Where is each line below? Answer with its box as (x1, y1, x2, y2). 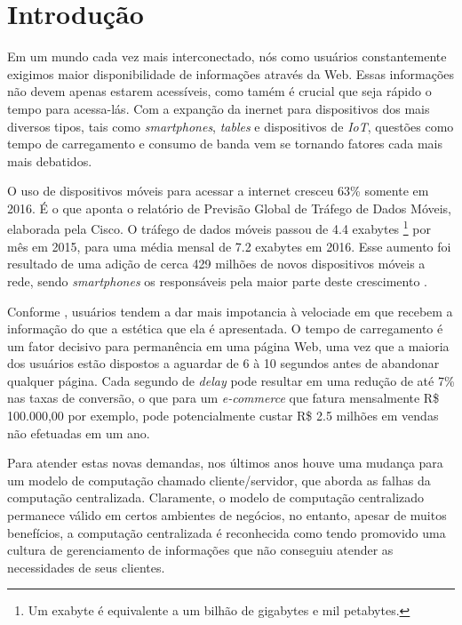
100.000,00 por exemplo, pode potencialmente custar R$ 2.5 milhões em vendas (7, 406, 439, 425)
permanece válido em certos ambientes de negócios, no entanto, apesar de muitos (7, 506, 447, 525)
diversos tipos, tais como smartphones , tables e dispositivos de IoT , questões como (7, 116, 454, 135)
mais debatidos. (7, 151, 92, 170)
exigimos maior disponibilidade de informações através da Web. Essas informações (7, 64, 455, 83)
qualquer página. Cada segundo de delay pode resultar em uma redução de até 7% (7, 371, 455, 389)
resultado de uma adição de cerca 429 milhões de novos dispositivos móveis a (7, 254, 426, 273)
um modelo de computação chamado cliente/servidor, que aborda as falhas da (7, 470, 431, 489)
